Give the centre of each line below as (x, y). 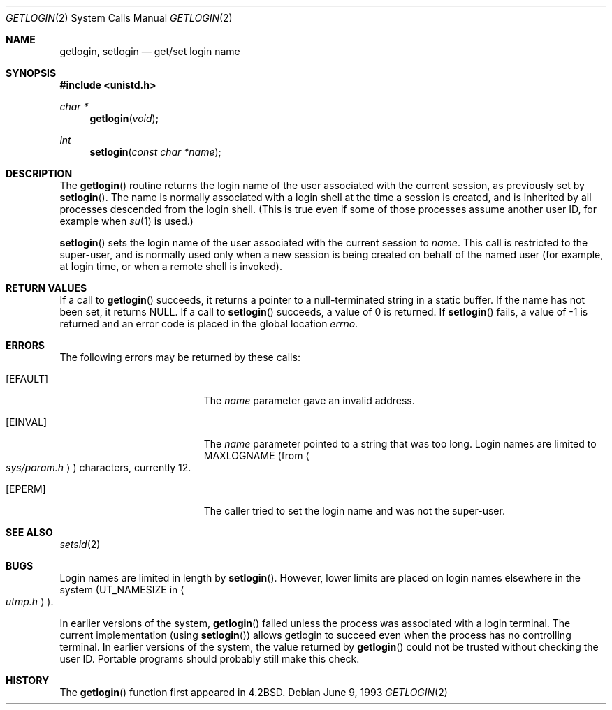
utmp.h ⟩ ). (30, 601)
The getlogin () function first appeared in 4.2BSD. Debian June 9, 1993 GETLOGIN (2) (254, 692)
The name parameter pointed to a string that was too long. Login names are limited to (400, 444)
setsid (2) (80, 544)
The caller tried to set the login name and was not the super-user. (354, 511)
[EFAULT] (27, 379)
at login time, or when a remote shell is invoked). (171, 266)
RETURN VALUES (46, 288)
